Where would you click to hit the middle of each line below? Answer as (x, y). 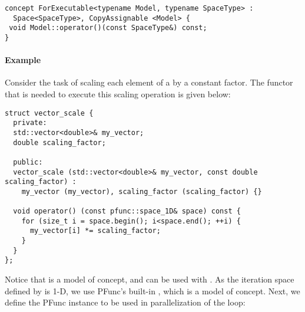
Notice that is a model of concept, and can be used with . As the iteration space (150, 279)
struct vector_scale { (49, 113)
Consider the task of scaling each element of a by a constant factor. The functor (149, 82)
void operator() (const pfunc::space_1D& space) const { (127, 211)
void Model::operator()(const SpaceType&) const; (108, 28)
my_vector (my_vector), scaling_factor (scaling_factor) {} (142, 191)
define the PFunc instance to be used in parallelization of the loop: (125, 302)
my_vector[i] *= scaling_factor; (95, 231)
